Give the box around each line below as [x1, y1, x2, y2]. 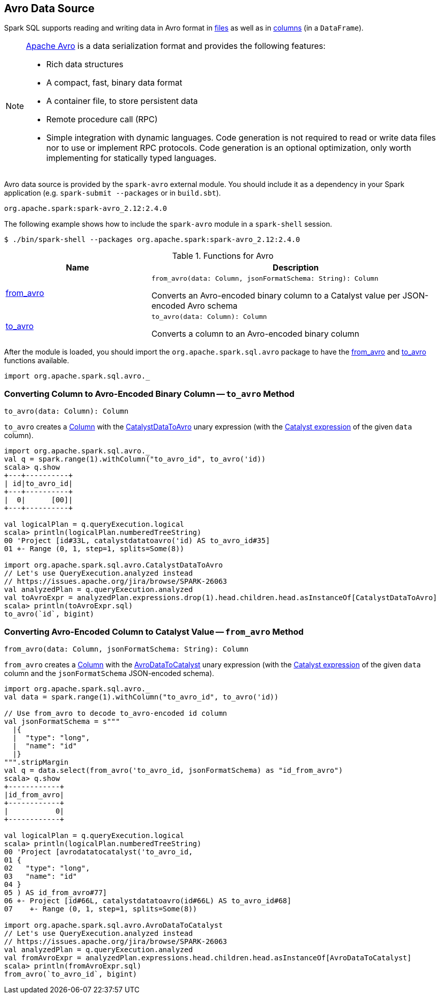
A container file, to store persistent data [46, 96, 198, 106]
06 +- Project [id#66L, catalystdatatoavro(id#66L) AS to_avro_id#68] [4, 896, 291, 905]
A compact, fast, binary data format [46, 77, 183, 88]
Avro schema [187, 301, 238, 311]
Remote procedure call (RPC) [46, 114, 158, 125]
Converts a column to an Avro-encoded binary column [151, 329, 360, 339]
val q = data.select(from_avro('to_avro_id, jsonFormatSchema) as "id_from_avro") [4, 766, 343, 774]
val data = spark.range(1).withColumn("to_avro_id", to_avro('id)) [4, 692, 279, 701]
